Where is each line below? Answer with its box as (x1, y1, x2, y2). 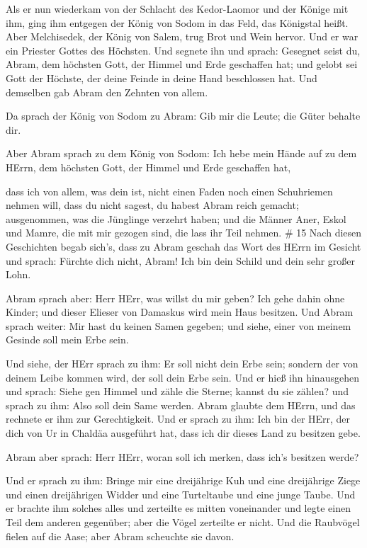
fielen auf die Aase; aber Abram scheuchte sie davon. (6, 528, 235, 543)
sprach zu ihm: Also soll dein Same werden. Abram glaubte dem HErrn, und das (6, 397, 356, 412)
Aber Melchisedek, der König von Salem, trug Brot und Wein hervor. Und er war (6, 29, 358, 44)
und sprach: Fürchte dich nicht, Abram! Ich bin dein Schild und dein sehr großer (6, 253, 356, 268)
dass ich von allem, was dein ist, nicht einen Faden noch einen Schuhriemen (6, 183, 333, 198)
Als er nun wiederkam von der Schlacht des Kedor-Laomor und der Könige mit (6, 1, 349, 16)
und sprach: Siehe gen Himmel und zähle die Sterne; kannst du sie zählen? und (6, 384, 349, 399)
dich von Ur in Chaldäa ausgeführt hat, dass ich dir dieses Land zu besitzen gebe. (6, 426, 361, 440)
